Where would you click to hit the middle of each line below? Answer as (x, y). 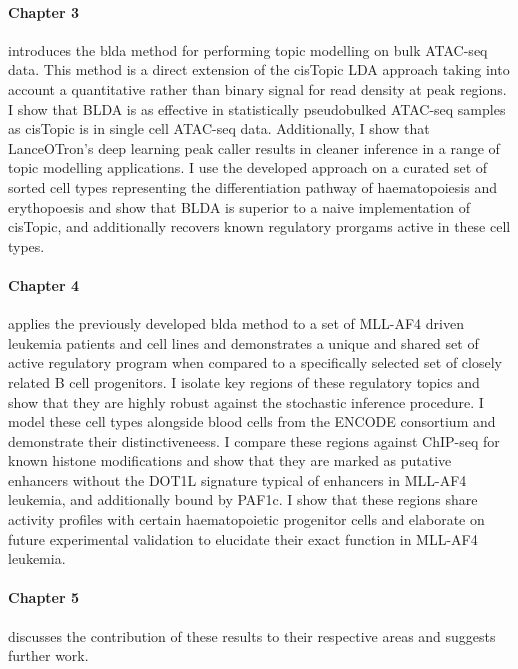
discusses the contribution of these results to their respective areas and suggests (252, 635)
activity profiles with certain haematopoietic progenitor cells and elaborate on (246, 519)
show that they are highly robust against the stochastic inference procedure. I (246, 401)
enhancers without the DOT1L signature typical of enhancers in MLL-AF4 (237, 479)
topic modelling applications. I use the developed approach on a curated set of (248, 167)
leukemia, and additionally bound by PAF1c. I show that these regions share (243, 499)
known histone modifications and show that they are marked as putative (230, 460)
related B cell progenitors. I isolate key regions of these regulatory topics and (244, 381)
